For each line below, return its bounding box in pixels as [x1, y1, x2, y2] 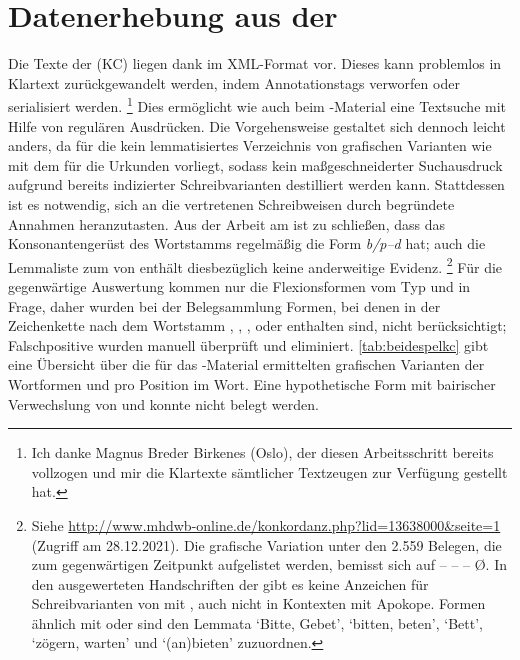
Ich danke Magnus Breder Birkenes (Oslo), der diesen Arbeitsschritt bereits [31, 442, 494, 463]
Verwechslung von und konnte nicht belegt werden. [8, 393, 319, 414]
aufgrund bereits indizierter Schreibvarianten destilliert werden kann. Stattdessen [8, 174, 505, 195]
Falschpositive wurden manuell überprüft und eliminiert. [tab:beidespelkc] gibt [8, 334, 489, 355]
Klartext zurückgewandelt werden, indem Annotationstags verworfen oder [8, 72, 460, 93]
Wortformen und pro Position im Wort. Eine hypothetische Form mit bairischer [8, 373, 496, 394]
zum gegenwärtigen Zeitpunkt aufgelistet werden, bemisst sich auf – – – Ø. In [31, 554, 507, 575]
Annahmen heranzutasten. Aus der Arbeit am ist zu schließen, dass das [8, 213, 445, 234]
